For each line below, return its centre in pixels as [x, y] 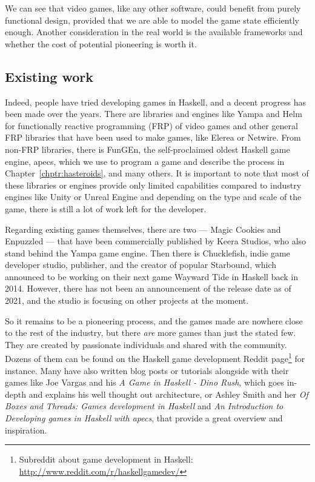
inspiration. [26, 430]
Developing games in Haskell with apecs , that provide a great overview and [144, 418]
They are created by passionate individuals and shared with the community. [146, 344]
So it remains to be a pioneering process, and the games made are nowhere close [154, 320]
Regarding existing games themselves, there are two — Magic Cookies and [143, 229]
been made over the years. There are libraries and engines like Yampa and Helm [154, 114]
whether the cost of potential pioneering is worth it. [101, 43]
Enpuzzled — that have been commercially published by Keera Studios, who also [156, 241]
